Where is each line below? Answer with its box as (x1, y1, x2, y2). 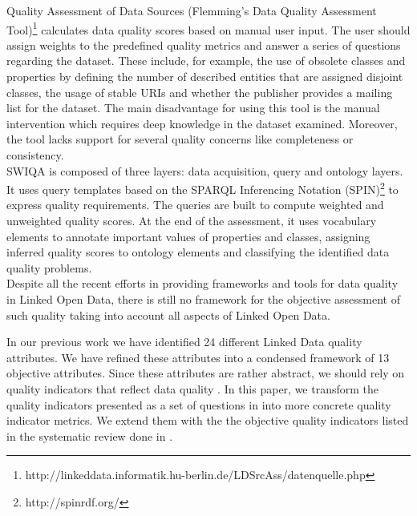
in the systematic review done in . (6, 427, 173, 444)
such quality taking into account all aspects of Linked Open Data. (6, 306, 330, 323)
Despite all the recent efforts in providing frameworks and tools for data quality (6, 275, 399, 292)
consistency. (6, 147, 64, 163)
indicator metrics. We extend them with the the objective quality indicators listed (6, 412, 409, 429)
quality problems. (6, 259, 92, 276)
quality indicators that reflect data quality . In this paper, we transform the (6, 380, 379, 397)
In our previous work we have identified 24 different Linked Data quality (6, 333, 362, 350)
